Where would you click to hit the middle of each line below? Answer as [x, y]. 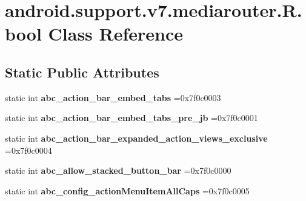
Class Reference [116, 34]
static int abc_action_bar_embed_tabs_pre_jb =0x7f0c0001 [131, 118]
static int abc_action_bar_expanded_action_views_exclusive [136, 138]
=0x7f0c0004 [28, 150]
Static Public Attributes [82, 72]
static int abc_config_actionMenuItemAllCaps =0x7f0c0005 [127, 190]
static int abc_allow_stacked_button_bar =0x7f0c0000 [118, 170]
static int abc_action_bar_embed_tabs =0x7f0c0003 [113, 97]
